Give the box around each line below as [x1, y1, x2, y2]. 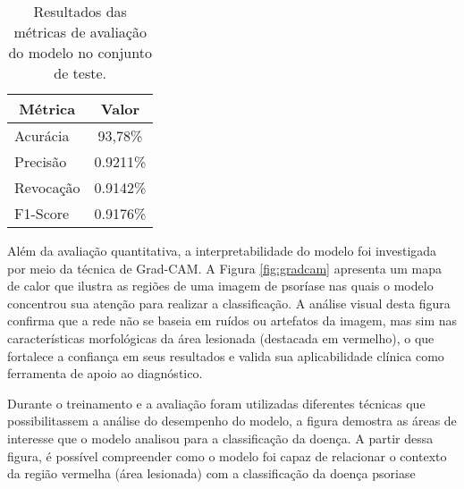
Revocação [14, 177, 80, 198]
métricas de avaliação [13, 21, 147, 42]
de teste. [54, 63, 107, 83]
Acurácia [14, 125, 70, 146]
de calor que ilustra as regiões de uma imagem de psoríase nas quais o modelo [7, 276, 434, 295]
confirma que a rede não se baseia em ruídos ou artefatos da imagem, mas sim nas [7, 311, 458, 330]
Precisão [14, 151, 67, 172]
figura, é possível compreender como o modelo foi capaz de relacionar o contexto [7, 446, 447, 465]
